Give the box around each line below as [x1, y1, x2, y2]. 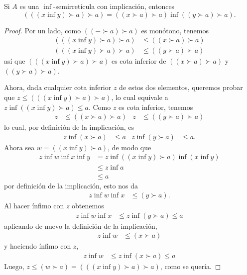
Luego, [4, 261, 24, 272]
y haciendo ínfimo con [4, 241, 71, 251]
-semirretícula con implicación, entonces [53, 1, 175, 11]
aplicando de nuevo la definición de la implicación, [4, 220, 157, 231]
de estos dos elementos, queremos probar [119, 82, 243, 92]
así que [4, 56, 25, 66]
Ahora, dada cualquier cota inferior [4, 82, 112, 92]
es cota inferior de [111, 56, 166, 66]
